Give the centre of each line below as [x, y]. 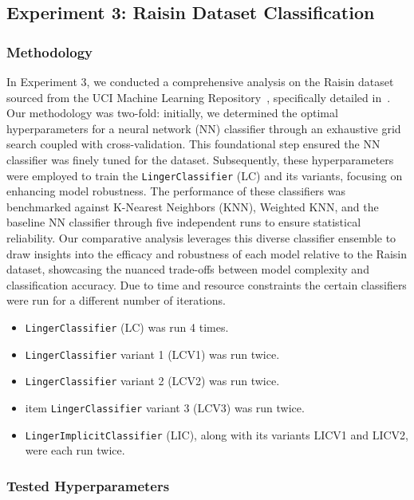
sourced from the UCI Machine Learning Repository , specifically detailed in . [199, 97]
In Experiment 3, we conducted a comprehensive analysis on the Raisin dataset [200, 81]
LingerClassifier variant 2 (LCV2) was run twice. [152, 381]
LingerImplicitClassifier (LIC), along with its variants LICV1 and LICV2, [217, 434]
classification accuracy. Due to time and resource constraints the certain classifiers [207, 284]
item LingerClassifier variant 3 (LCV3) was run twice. [165, 407]
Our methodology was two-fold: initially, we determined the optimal [172, 113]
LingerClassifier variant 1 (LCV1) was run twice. [152, 354]
